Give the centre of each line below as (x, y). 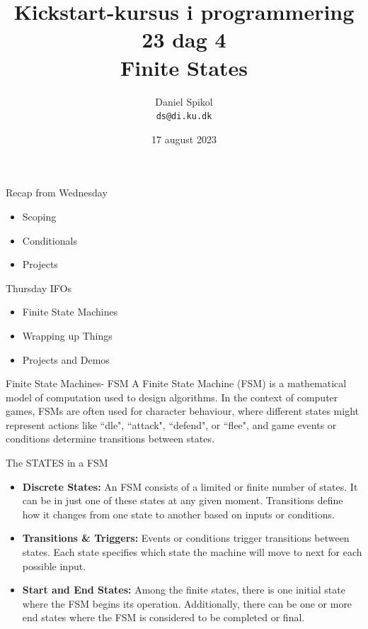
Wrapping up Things (67, 335)
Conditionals (50, 240)
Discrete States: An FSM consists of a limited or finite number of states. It (190, 486)
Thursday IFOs (39, 288)
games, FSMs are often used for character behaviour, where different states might (182, 411)
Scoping (39, 216)
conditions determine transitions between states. (110, 439)
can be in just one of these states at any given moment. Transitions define (183, 500)
